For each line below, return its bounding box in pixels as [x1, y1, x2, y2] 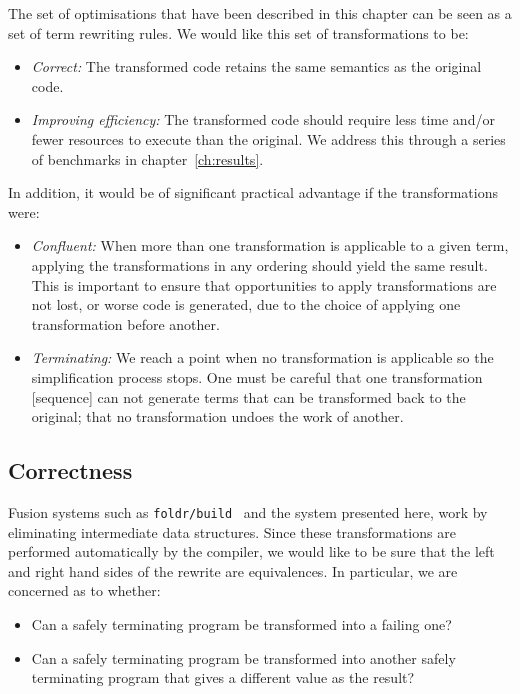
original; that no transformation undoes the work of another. [31, 406, 404, 427]
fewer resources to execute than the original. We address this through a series [31, 128, 506, 149]
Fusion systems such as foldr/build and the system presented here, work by [8, 501, 488, 522]
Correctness [8, 455, 133, 486]
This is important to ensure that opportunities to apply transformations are [31, 274, 497, 295]
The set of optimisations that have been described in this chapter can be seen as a [8, 3, 512, 23]
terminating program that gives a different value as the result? [31, 667, 415, 688]
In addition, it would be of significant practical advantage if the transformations [8, 182, 499, 203]
